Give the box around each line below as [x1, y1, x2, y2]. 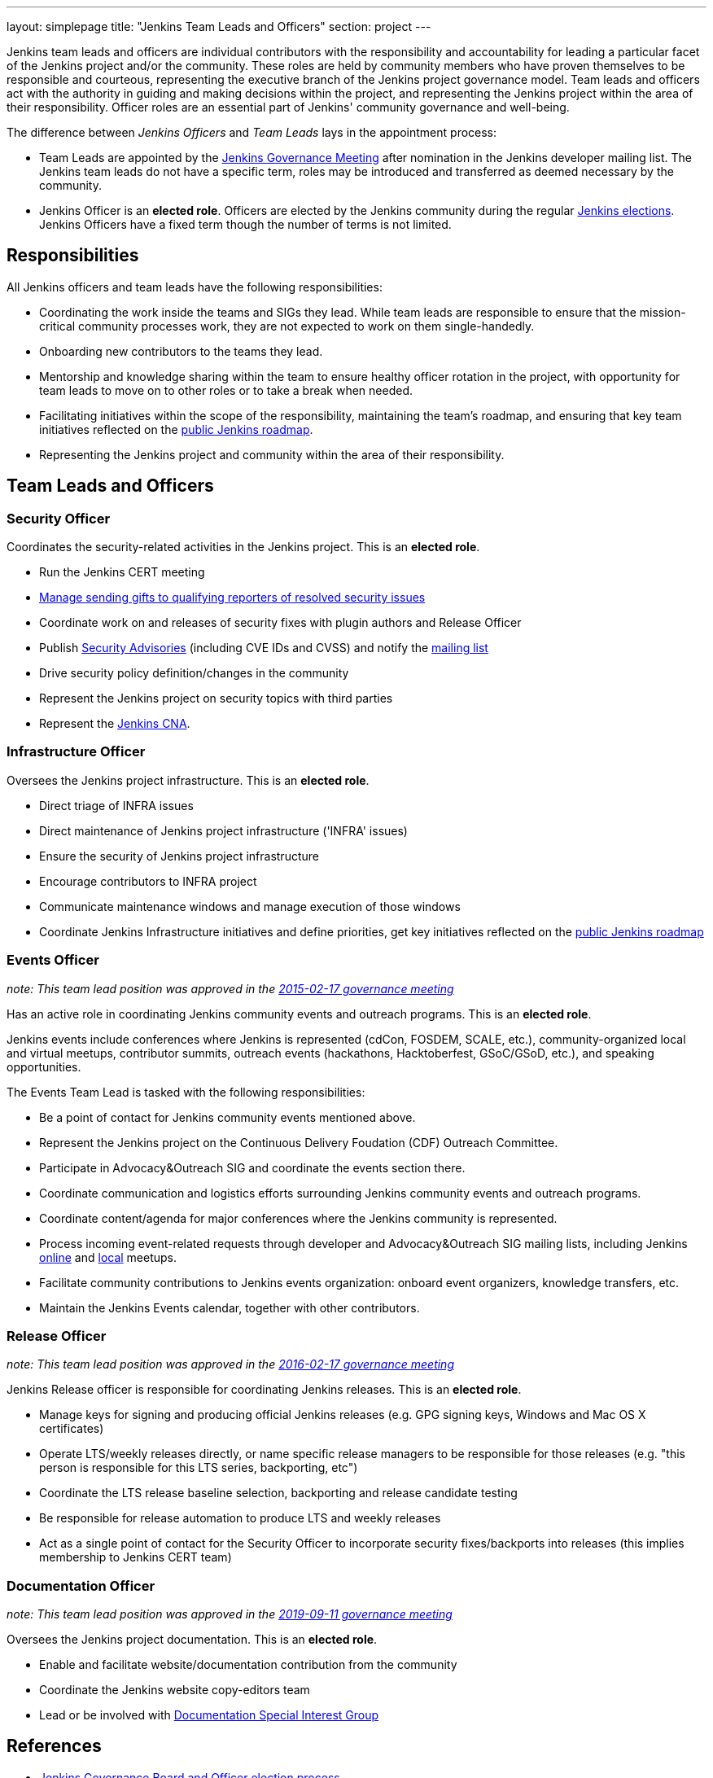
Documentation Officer [7, 1577, 155, 1594]
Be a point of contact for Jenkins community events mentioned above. [39, 1110, 416, 1124]
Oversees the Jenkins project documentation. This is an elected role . [7, 1632, 378, 1647]
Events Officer [7, 952, 99, 969]
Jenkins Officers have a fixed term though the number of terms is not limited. [39, 217, 452, 231]
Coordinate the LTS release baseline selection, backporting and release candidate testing [39, 1486, 518, 1500]
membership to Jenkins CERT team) [39, 1550, 232, 1565]
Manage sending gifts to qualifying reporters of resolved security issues [39, 590, 426, 605]
